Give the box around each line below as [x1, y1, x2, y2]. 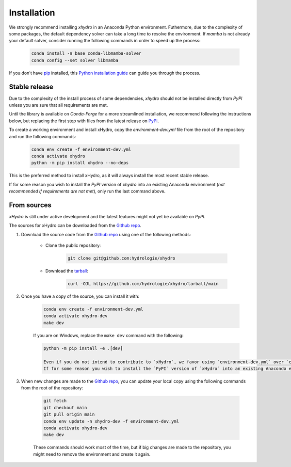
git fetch [43, 398, 67, 403]
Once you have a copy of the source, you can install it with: [21, 293, 140, 299]
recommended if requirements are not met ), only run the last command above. [9, 188, 166, 194]
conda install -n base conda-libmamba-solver [31, 51, 142, 56]
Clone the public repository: [45, 242, 101, 248]
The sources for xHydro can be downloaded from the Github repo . [9, 223, 142, 228]
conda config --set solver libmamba [31, 57, 119, 63]
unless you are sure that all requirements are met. [9, 102, 108, 108]
